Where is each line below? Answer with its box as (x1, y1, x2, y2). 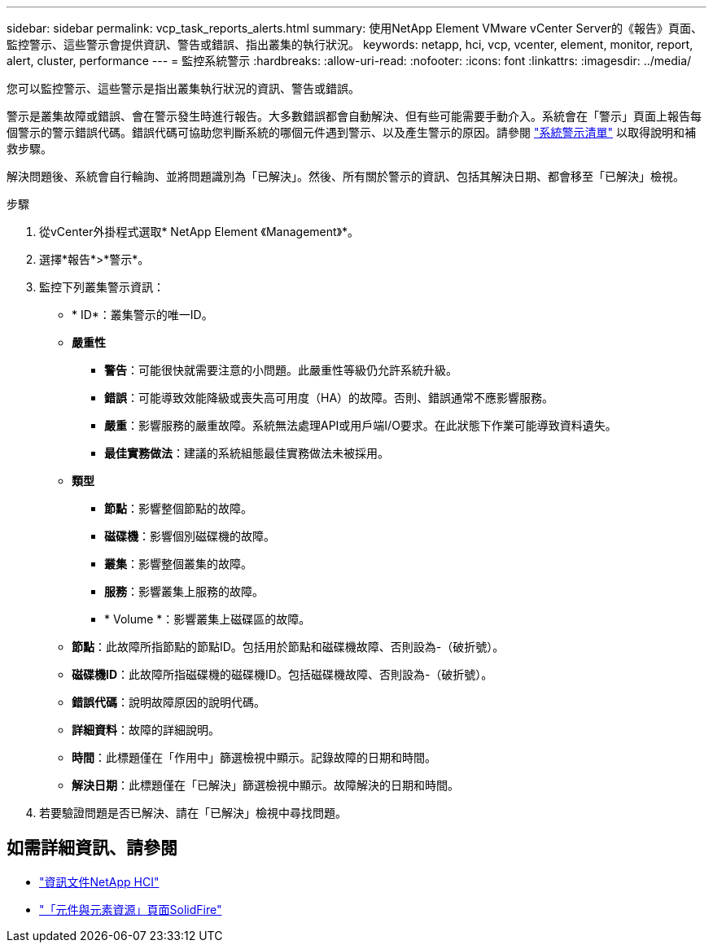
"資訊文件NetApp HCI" (39, 874, 160, 889)
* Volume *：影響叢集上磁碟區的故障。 (104, 612, 311, 626)
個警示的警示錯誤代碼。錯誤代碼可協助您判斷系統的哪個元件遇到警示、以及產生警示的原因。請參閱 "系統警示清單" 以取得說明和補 (7, 125, 696, 139)
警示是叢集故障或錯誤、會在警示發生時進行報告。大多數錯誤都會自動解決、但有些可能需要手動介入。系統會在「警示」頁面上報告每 (7, 109, 702, 123)
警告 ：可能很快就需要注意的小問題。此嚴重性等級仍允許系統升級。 (104, 363, 457, 377)
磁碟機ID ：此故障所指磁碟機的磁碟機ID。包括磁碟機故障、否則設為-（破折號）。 (72, 667, 493, 681)
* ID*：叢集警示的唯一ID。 (72, 308, 213, 321)
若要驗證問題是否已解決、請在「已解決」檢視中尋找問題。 (39, 806, 347, 820)
